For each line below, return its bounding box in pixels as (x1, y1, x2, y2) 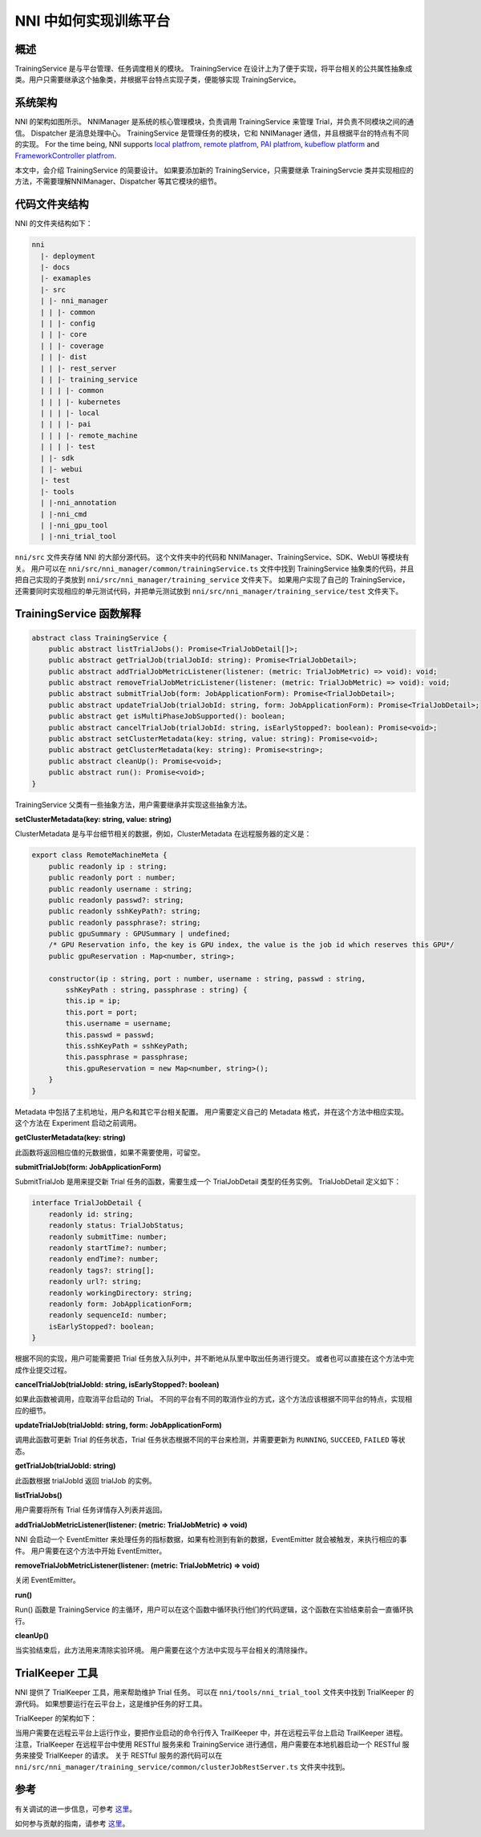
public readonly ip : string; (48, 862, 168, 871)
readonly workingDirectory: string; (48, 1288, 192, 1297)
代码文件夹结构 (14, 197, 89, 212)
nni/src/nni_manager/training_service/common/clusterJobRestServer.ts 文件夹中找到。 (14, 1762, 350, 1771)
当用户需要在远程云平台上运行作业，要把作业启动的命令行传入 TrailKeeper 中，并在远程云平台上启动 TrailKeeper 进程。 (14, 1728, 408, 1738)
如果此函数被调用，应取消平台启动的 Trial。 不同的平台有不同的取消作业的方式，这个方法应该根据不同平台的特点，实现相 (14, 1394, 413, 1404)
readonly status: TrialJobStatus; (48, 1221, 184, 1230)
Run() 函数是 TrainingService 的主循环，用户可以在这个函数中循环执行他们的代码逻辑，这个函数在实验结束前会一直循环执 (14, 1604, 414, 1615)
